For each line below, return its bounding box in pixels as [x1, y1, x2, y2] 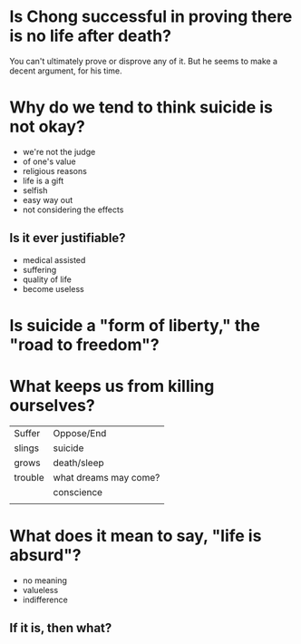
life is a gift [22, 175, 64, 186]
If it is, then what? [9, 620, 112, 636]
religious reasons [22, 165, 88, 176]
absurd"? [9, 545, 82, 565]
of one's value [22, 156, 76, 167]
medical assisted [22, 254, 86, 265]
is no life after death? [9, 25, 172, 46]
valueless [22, 584, 59, 595]
